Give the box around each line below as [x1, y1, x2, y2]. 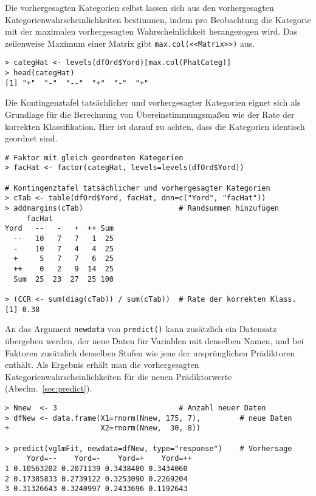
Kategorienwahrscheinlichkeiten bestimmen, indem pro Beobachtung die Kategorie [5, 13, 311, 25]
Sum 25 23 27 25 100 [13, 274, 114, 284]
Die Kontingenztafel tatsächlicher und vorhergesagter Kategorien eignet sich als [5, 96, 301, 109]
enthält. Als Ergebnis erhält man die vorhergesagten [5, 358, 199, 371]
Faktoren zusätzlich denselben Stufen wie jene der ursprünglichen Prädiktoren [5, 346, 295, 359]
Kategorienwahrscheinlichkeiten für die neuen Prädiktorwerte [5, 370, 232, 382]
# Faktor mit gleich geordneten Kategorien [5, 153, 184, 162]
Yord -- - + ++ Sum [5, 224, 114, 233]
